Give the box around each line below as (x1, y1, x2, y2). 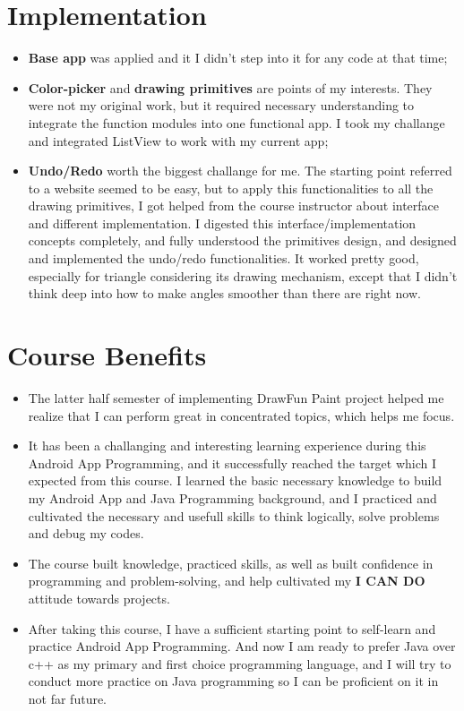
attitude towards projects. (28, 588, 170, 607)
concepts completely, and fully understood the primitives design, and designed (28, 231, 457, 250)
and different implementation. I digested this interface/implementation (28, 213, 417, 232)
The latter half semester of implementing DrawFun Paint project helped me (28, 388, 444, 407)
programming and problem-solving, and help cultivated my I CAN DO (28, 571, 425, 590)
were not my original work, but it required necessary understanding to (28, 96, 415, 115)
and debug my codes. (28, 524, 144, 543)
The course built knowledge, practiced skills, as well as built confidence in (28, 553, 434, 572)
